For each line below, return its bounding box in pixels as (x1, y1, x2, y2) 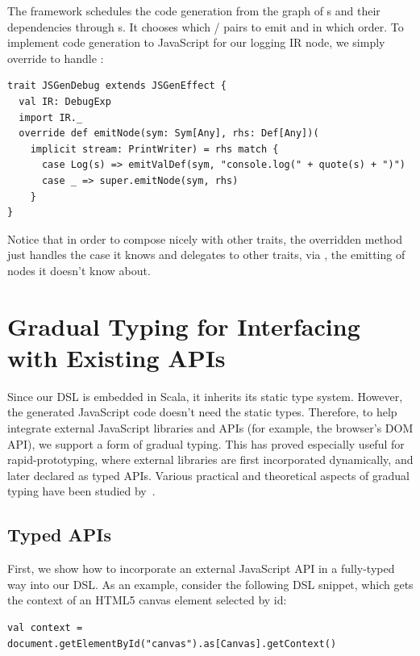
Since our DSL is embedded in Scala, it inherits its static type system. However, (7, 387, 403, 404)
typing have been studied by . (7, 483, 156, 499)
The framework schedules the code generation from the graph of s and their (7, 2, 380, 19)
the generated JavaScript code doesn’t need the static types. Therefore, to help (7, 403, 397, 420)
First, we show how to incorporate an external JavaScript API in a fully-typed (7, 560, 395, 577)
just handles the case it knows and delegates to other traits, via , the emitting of (7, 246, 405, 263)
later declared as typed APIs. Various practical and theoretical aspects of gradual (7, 466, 410, 483)
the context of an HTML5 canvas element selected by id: (7, 591, 287, 608)
